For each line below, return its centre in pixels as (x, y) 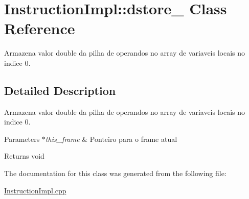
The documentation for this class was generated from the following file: (115, 173)
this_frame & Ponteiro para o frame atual (111, 139)
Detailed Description (60, 90)
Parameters (22, 139)
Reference (40, 28)
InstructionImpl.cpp (35, 190)
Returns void (24, 156)
